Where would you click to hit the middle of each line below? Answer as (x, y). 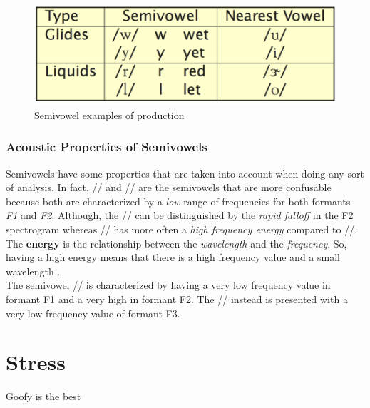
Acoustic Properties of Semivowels (107, 147)
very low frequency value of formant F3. (93, 313)
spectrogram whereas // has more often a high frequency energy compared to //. (182, 229)
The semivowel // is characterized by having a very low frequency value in (168, 285)
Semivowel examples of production (109, 114)
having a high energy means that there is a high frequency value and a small (173, 257)
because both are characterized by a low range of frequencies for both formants (178, 201)
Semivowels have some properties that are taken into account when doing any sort (185, 173)
